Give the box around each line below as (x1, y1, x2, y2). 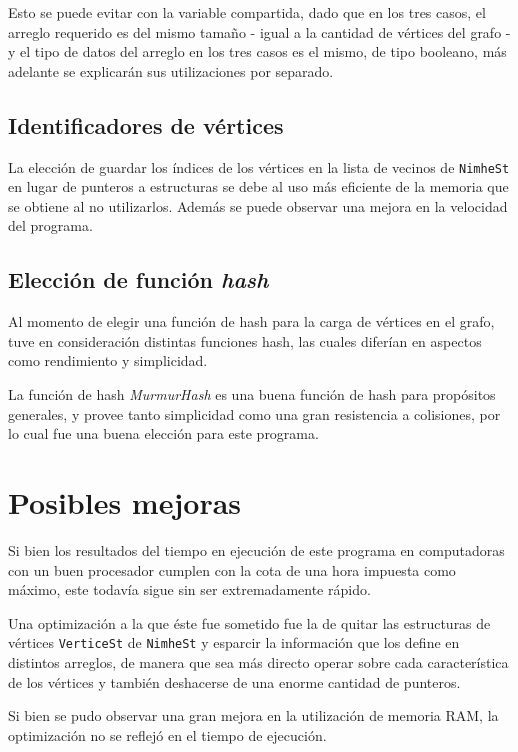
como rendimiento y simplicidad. (8, 350, 208, 371)
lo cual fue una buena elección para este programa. (8, 423, 319, 444)
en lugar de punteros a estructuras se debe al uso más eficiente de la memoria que (8, 176, 509, 197)
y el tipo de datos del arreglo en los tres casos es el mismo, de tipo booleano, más (8, 41, 507, 62)
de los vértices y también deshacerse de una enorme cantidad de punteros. (8, 671, 461, 692)
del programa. (8, 215, 93, 236)
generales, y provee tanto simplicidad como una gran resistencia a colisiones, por (8, 403, 501, 424)
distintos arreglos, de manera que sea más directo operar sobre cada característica (8, 651, 509, 672)
